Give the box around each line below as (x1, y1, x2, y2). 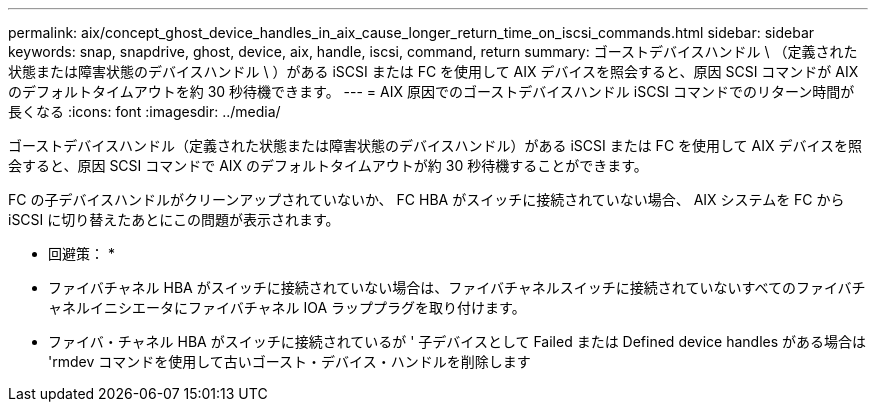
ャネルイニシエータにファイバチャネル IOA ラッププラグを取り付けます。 (48, 299, 526, 316)
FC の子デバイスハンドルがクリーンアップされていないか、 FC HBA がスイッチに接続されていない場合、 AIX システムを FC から (8, 191, 845, 208)
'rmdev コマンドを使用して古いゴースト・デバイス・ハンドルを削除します (48, 353, 531, 370)
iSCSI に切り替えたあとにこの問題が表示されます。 (8, 211, 340, 228)
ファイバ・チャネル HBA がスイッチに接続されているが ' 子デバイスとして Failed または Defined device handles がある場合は (48, 333, 867, 350)
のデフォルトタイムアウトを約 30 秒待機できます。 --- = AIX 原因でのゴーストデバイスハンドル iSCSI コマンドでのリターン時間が (8, 83, 855, 100)
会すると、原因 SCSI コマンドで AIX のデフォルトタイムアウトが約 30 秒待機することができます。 (8, 157, 648, 174)
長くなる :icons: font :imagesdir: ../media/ (8, 103, 281, 120)
